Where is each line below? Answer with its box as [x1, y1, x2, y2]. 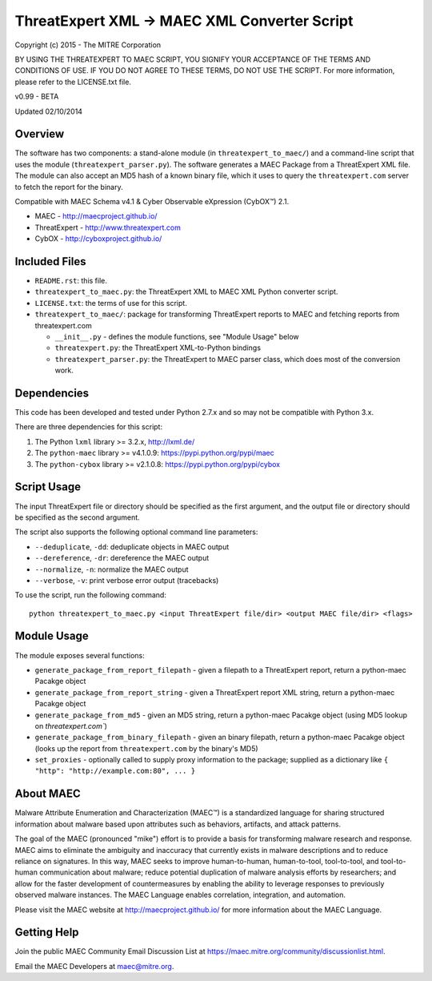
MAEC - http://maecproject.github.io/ [34, 211, 158, 221]
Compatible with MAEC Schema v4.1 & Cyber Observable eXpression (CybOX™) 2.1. [14, 196, 290, 206]
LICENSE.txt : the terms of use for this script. [34, 298, 187, 308]
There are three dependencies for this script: [14, 422, 163, 432]
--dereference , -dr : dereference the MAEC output [34, 553, 210, 563]
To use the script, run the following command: [14, 590, 167, 600]
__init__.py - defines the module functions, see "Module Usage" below [54, 332, 299, 341]
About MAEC [14, 787, 82, 801]
